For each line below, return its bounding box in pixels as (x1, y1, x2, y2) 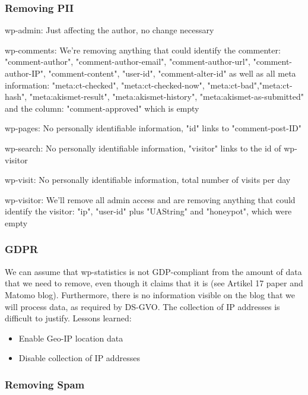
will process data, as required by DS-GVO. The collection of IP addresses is (5, 300, 280, 312)
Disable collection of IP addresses (18, 352, 140, 364)
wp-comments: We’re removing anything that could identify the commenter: (5, 43, 281, 56)
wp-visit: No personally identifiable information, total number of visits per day (5, 173, 291, 186)
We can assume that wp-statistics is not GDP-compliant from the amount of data (5, 265, 302, 277)
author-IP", (5, 67, 46, 79)
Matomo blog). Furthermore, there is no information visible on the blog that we (5, 288, 296, 301)
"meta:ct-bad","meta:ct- (207, 78, 293, 91)
